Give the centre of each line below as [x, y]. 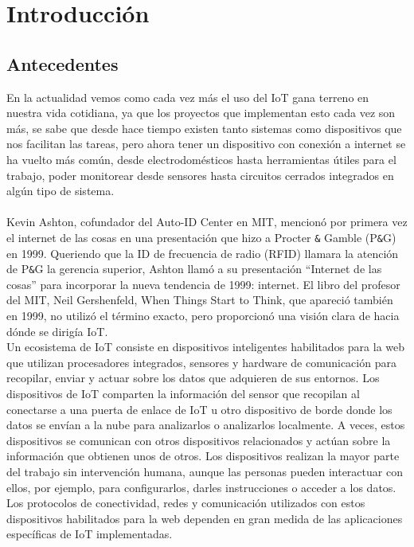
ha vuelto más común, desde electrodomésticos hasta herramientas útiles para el [201, 159]
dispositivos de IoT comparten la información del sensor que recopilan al [183, 393]
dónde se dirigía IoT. [57, 331]
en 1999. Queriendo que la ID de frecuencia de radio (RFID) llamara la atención [203, 253]
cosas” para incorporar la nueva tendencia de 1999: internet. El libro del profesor [203, 284]
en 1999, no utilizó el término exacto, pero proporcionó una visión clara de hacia [203, 316]
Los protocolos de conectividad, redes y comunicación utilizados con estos [186, 503]
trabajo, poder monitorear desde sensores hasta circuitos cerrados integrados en [200, 175]
